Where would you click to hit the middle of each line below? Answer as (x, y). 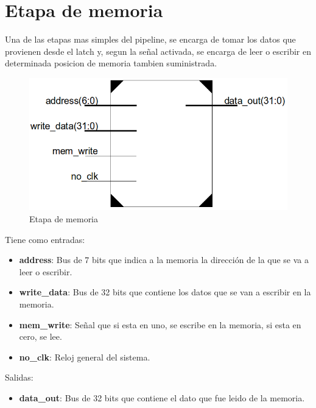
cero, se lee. (40, 336)
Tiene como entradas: (45, 239)
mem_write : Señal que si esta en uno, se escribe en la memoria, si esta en (160, 324)
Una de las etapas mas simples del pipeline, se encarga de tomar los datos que (150, 39)
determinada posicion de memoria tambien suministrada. (111, 63)
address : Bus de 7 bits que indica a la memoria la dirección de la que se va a (164, 260)
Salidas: (19, 377)
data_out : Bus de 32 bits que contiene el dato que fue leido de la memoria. (162, 397)
